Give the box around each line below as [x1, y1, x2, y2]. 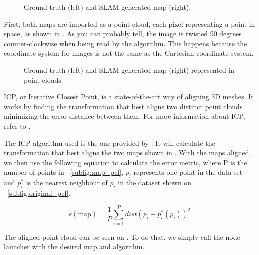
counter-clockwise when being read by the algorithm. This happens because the [4, 38, 247, 48]
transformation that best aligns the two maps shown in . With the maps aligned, [4, 147, 251, 158]
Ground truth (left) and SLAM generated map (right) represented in [24, 64, 235, 75]
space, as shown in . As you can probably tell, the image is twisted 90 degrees [4, 28, 242, 39]
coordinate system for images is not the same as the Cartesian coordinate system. [4, 48, 254, 58]
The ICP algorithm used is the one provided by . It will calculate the [4, 137, 215, 148]
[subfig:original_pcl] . [7, 187, 71, 198]
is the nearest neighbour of [26, 177, 108, 188]
